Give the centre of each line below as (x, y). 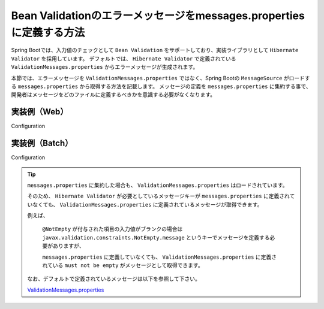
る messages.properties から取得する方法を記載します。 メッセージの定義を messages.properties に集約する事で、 (161, 86)
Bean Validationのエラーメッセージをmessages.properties (158, 16)
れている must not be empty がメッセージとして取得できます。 (123, 265)
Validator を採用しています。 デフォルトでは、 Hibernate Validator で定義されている (124, 58)
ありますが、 (68, 246)
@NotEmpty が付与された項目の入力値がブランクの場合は (112, 229)
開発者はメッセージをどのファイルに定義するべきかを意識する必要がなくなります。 (113, 95)
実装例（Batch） (42, 143)
